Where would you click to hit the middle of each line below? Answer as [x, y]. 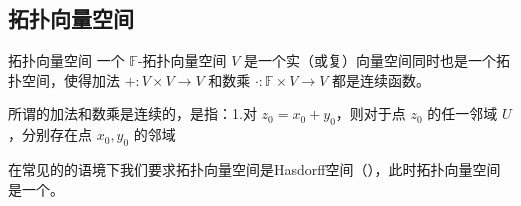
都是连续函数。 [380, 79]
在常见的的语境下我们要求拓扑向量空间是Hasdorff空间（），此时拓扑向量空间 [254, 168]
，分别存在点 [50, 134]
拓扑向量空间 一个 [66, 60]
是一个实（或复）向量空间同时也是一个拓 [377, 60]
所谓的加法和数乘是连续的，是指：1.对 [132, 113]
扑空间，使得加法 [64, 79]
